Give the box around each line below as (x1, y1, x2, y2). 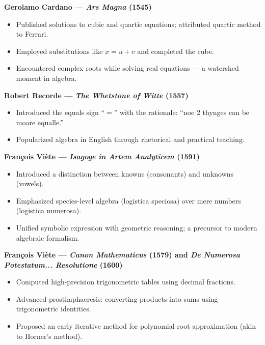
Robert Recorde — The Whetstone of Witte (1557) (4, 90, 189, 100)
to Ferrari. (16, 28, 48, 39)
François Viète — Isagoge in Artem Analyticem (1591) (4, 151, 200, 161)
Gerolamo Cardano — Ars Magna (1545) (4, 2, 152, 12)
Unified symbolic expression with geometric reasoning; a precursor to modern (16, 222, 257, 233)
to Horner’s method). (16, 330, 83, 341)
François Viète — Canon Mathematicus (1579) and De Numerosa (4, 249, 240, 260)
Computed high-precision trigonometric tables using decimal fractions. (16, 276, 236, 287)
